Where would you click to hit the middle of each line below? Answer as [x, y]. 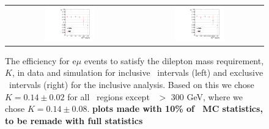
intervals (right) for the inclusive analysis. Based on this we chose [131, 84]
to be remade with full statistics [74, 120]
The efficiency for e [41, 60]
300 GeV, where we [207, 96]
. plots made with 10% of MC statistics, [175, 109]
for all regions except [109, 96]
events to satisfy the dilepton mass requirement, [174, 60]
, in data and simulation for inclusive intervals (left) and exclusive [138, 72]
